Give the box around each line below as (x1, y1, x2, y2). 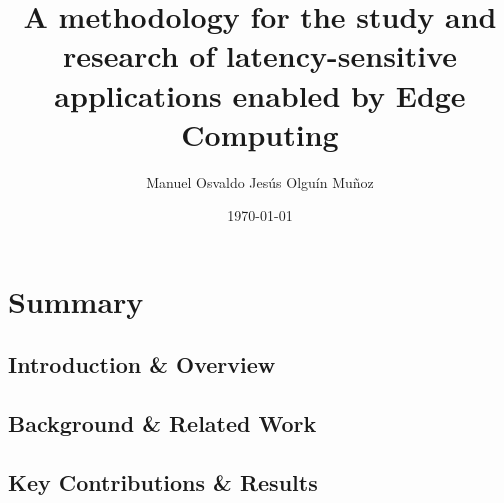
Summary (8, 280, 144, 321)
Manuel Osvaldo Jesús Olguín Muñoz (146, 171, 374, 192)
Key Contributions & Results (8, 467, 318, 498)
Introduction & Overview (8, 349, 276, 380)
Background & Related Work (8, 408, 317, 439)
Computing (181, 113, 339, 154)
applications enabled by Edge (54, 74, 466, 115)
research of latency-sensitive (62, 35, 458, 76)
